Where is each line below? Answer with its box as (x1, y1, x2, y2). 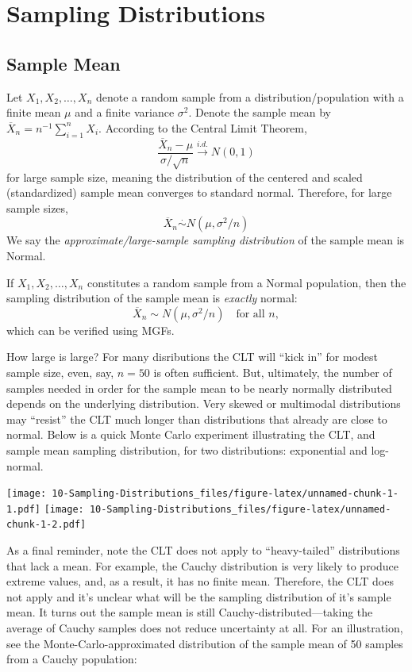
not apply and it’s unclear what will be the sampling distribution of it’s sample (6, 588, 391, 605)
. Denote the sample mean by (188, 104, 331, 121)
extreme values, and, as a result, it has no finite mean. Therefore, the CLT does (6, 573, 394, 589)
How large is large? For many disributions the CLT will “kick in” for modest (6, 348, 378, 365)
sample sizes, (6, 199, 68, 216)
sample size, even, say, (6, 363, 114, 380)
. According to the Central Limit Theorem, (98, 119, 307, 136)
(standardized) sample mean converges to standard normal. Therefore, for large (6, 184, 392, 201)
